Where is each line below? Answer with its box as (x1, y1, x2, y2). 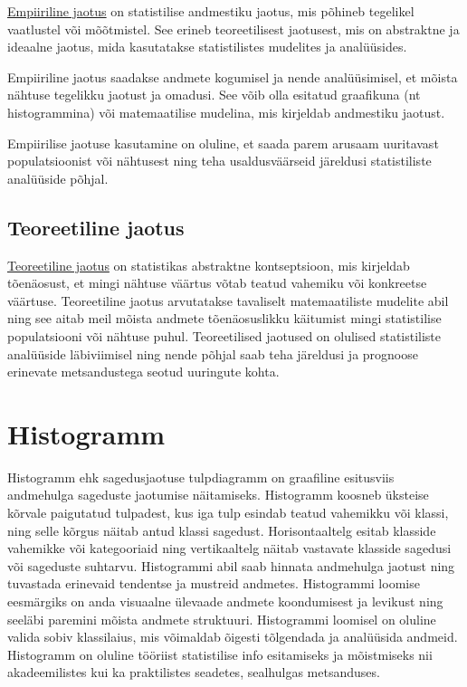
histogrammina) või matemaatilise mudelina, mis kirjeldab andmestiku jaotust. (7, 102, 445, 121)
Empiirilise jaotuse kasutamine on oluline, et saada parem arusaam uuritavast (7, 133, 439, 152)
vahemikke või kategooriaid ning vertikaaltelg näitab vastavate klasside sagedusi (7, 539, 452, 558)
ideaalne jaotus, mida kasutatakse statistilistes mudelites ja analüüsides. (7, 37, 407, 56)
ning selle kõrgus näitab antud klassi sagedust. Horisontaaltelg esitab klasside (7, 520, 436, 539)
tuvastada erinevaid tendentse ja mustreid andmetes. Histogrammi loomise (7, 574, 420, 593)
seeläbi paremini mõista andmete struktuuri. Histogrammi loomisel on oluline (7, 609, 436, 628)
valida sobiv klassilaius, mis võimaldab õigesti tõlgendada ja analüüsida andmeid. (7, 627, 458, 646)
